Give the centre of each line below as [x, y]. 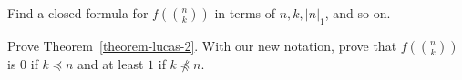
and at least [111, 63]
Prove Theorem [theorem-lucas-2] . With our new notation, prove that [202, 45]
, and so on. [358, 13]
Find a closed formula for [78, 13]
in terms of [245, 13]
